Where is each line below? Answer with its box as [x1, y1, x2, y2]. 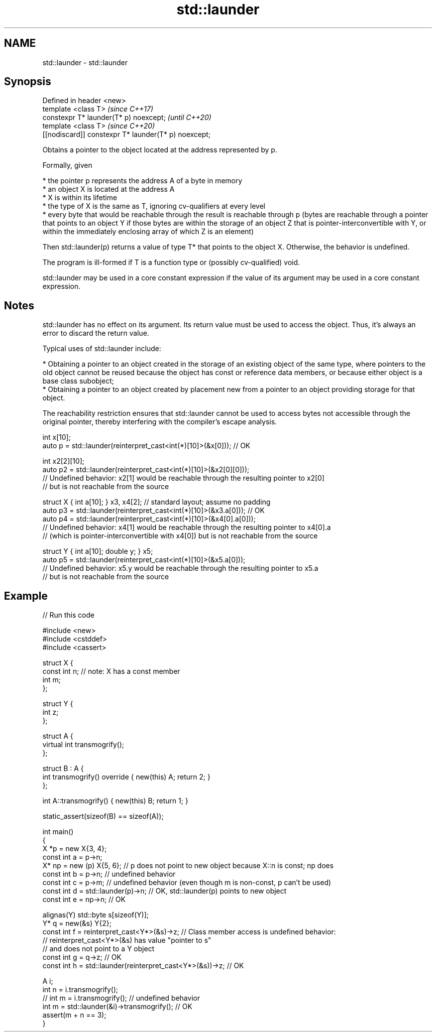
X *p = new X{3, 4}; [42, 844, 107, 853]
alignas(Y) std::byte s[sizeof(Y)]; [42, 910, 149, 919]
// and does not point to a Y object [42, 944, 154, 953]
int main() [42, 827, 74, 836]
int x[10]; [42, 433, 71, 442]
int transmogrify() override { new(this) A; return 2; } [42, 773, 211, 781]
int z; [42, 708, 59, 717]
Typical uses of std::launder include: [42, 344, 161, 353]
